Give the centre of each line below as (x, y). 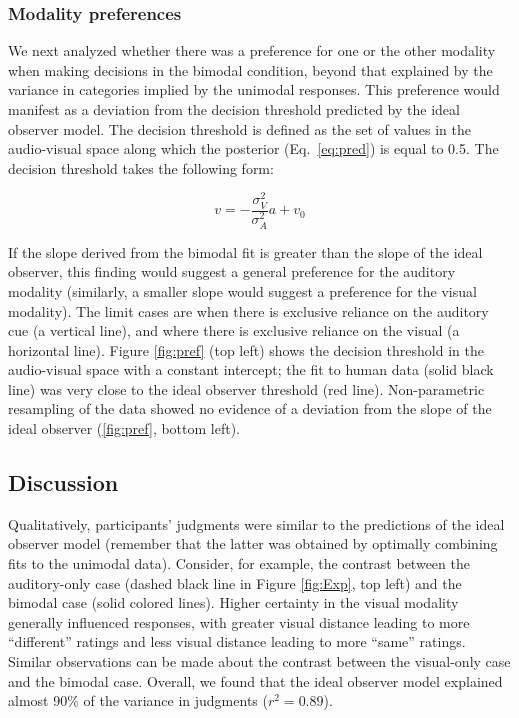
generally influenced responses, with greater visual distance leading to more (239, 621)
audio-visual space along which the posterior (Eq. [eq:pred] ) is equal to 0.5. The (253, 148)
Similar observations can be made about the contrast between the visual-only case (259, 661)
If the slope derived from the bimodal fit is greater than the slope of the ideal (245, 251)
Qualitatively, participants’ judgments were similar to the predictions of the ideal (256, 523)
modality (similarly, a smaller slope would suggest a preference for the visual (242, 290)
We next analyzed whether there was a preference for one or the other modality (252, 50)
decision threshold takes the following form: (141, 167)
